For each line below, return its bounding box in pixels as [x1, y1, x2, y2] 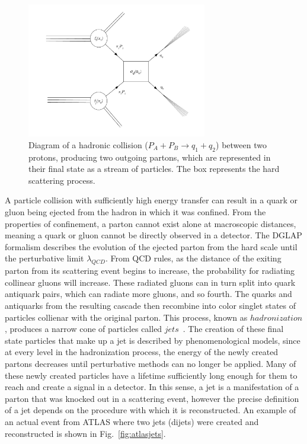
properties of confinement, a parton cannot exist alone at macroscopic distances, [5, 217, 296, 229]
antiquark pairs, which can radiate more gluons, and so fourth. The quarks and [5, 288, 292, 300]
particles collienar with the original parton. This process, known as [5, 311, 248, 323]
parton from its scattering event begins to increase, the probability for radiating [5, 264, 295, 277]
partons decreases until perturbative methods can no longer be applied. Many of [5, 357, 296, 369]
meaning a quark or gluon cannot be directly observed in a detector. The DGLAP [5, 229, 302, 241]
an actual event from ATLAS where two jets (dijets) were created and [5, 415, 259, 427]
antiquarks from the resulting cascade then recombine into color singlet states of [5, 299, 296, 312]
